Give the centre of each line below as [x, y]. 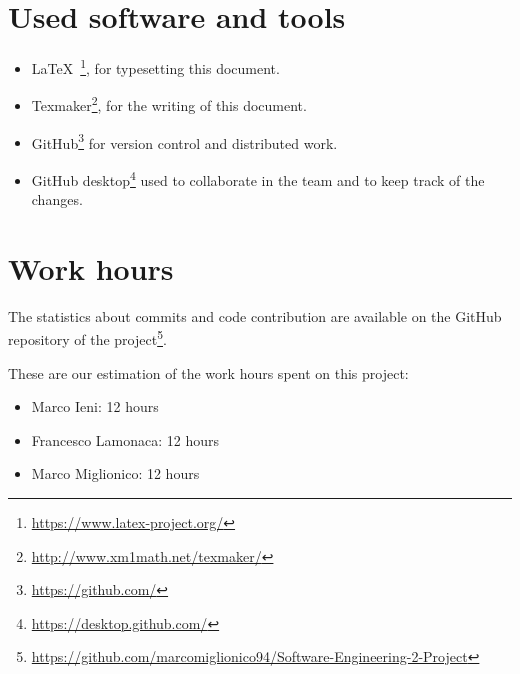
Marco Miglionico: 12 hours [115, 473]
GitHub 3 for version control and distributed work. [184, 141]
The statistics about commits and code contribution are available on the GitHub [255, 315]
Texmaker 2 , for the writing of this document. [169, 104]
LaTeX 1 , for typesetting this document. [155, 66]
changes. [57, 199]
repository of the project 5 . [87, 338]
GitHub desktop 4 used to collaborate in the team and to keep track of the [258, 178]
